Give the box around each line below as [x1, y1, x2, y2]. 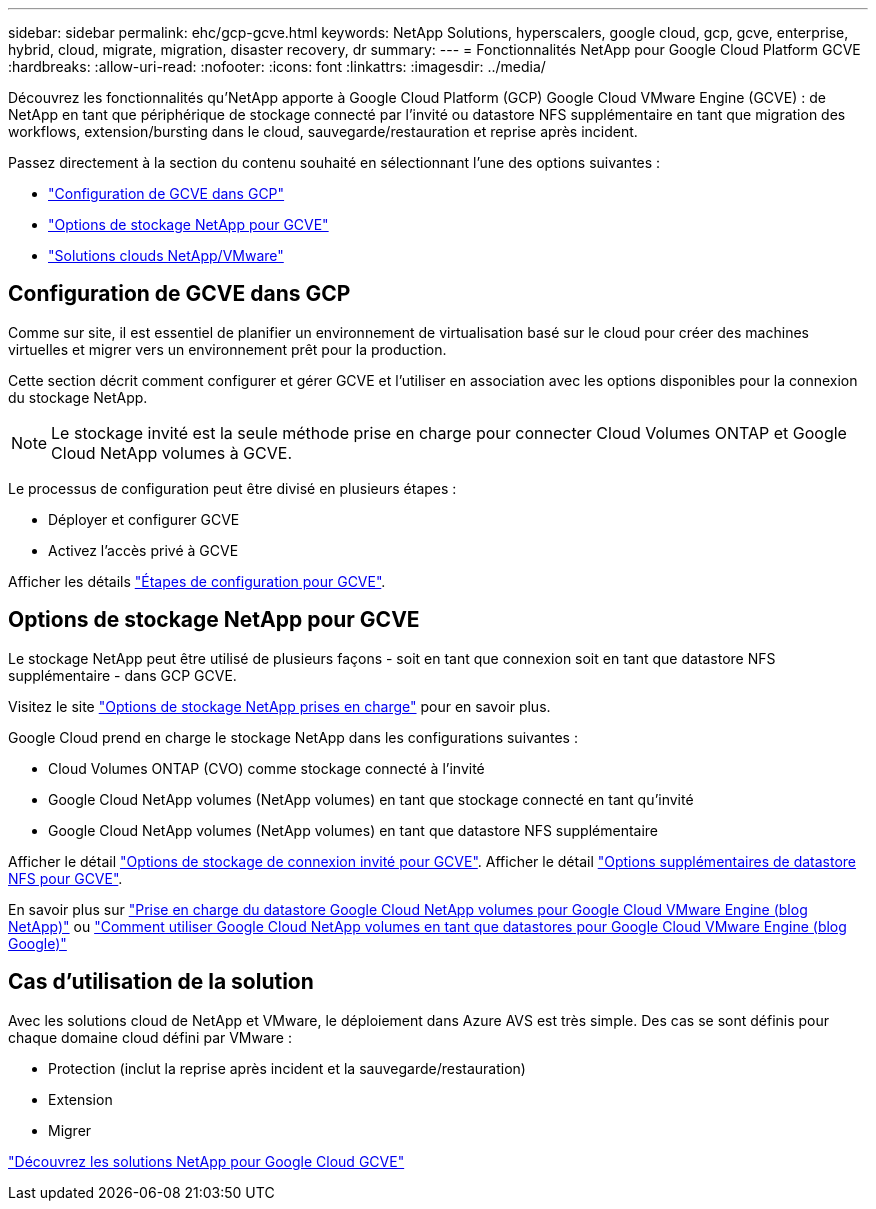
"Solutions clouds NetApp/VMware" [48, 247, 284, 264]
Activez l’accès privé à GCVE [48, 541, 239, 559]
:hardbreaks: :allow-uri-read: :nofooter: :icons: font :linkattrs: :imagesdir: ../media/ [8, 58, 546, 75]
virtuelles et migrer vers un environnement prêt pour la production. [8, 340, 447, 358]
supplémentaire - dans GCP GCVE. [8, 666, 237, 684]
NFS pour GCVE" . [8, 869, 123, 887]
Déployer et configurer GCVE [48, 510, 240, 528]
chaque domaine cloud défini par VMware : [8, 1028, 292, 1046]
